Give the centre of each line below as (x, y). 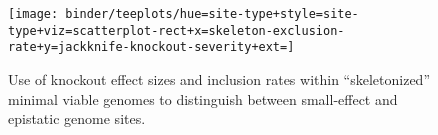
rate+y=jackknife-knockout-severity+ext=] (151, 47)
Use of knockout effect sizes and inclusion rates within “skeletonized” (219, 78)
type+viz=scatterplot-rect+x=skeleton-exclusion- (176, 30)
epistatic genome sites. (77, 118)
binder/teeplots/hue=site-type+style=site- (212, 14)
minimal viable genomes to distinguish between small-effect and (203, 98)
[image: (33, 14)
